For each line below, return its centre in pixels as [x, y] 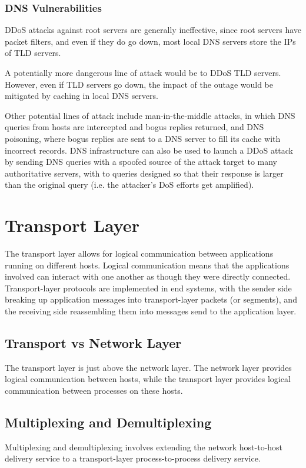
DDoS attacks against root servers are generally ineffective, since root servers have [153, 30]
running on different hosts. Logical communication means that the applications [147, 265]
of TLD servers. [33, 53]
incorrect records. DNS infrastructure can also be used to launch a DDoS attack [149, 150]
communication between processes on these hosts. [94, 391]
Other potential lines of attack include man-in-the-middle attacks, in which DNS [150, 115]
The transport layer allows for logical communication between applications [139, 253]
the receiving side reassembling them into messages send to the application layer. [151, 311]
